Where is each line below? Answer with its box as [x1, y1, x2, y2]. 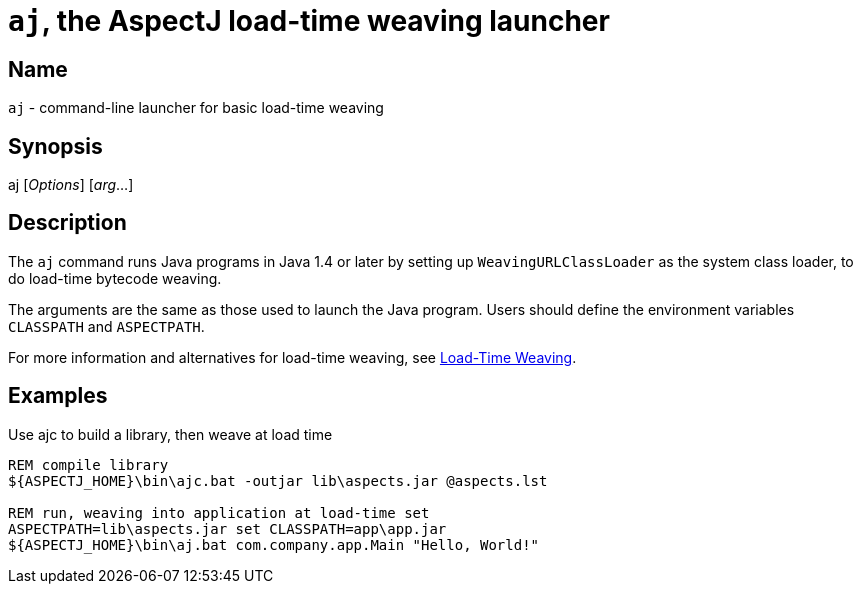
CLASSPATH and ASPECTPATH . [8, 317, 205, 335]
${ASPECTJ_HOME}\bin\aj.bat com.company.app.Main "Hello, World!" [8, 536, 540, 553]
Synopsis [8, 133, 103, 159]
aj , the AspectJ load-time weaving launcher [8, 4, 610, 38]
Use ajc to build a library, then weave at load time [8, 425, 333, 443]
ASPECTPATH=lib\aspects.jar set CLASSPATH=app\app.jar [8, 520, 447, 537]
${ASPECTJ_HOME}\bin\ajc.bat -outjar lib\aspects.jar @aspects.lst [8, 472, 548, 489]
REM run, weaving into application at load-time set [8, 504, 430, 521]
